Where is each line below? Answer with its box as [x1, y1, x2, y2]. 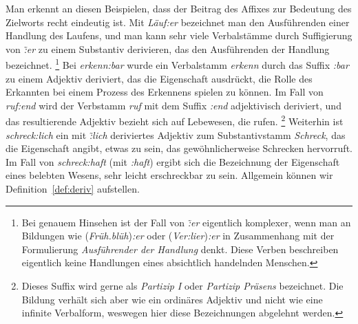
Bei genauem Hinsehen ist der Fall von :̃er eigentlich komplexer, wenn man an [21, 215, 351, 229]
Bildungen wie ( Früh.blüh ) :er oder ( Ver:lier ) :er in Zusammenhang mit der [21, 228, 335, 243]
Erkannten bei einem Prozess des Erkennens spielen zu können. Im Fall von [6, 85, 324, 99]
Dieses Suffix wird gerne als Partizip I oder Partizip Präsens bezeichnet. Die [21, 279, 344, 292]
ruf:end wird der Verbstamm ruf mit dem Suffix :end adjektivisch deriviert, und [6, 98, 341, 112]
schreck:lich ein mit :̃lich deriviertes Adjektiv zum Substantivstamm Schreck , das [6, 127, 346, 142]
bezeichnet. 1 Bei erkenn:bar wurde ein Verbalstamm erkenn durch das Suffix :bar [6, 56, 349, 72]
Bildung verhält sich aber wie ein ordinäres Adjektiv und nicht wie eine [21, 292, 323, 306]
